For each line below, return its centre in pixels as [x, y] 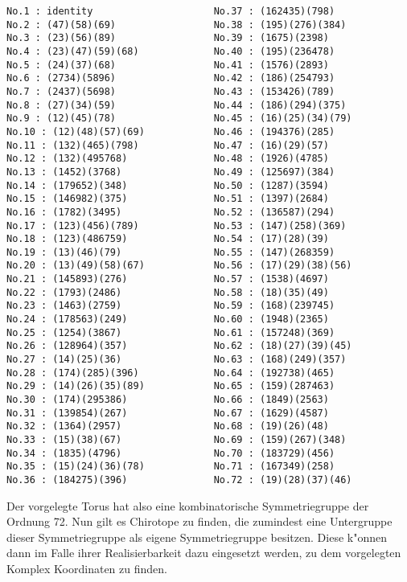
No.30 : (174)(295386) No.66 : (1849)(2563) [168, 400]
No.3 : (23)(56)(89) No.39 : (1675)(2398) [168, 38]
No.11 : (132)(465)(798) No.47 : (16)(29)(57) [168, 145]
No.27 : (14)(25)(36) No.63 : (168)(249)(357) [177, 360]
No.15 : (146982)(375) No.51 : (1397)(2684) [168, 199]
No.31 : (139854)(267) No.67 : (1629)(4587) [168, 413]
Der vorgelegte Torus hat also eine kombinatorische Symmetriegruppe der [188, 505]
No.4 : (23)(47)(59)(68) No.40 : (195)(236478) [171, 51]
